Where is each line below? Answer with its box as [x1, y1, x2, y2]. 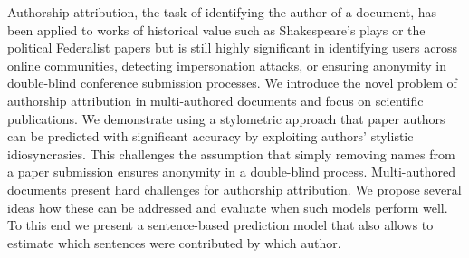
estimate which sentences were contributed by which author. [7, 233, 341, 252]
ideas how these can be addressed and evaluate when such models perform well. [7, 197, 448, 216]
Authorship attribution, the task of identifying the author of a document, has [7, 3, 437, 21]
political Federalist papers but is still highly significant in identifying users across [7, 38, 457, 57]
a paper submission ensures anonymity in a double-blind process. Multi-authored [7, 162, 456, 181]
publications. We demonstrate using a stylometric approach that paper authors [7, 109, 445, 128]
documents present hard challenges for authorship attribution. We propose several [7, 179, 462, 198]
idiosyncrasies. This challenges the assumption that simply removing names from [7, 144, 455, 163]
